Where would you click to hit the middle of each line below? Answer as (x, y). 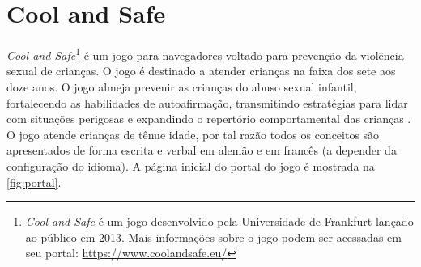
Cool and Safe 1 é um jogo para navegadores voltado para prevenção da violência (205, 54)
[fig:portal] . (34, 182)
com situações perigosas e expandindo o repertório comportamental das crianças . (209, 119)
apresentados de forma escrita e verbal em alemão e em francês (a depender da (202, 150)
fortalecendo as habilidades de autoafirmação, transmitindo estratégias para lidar (207, 102)
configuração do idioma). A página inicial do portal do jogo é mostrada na (191, 165)
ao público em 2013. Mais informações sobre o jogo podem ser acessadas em (213, 237)
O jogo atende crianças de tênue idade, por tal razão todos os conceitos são (193, 134)
